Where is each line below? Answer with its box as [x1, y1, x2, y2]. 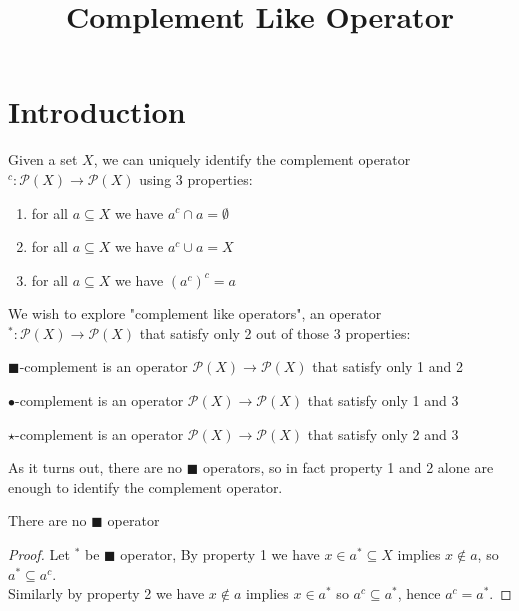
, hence [397, 583, 441, 604]
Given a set [8, 149, 78, 170]
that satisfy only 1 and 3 [307, 390, 459, 411]
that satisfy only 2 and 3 [307, 423, 459, 444]
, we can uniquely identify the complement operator [93, 149, 411, 170]
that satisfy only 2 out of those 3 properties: [139, 322, 411, 343]
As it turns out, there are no [8, 457, 183, 478]
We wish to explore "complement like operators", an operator [8, 303, 382, 324]
